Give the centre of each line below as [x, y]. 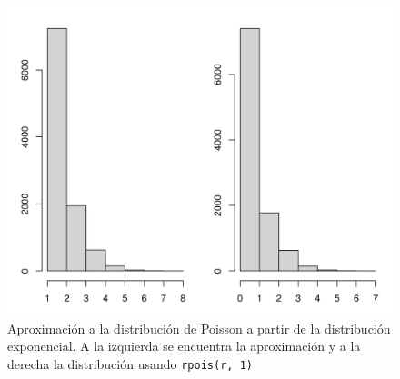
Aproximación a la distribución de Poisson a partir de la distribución [199, 328]
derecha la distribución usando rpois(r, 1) [130, 363]
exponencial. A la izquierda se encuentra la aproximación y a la [184, 346]
